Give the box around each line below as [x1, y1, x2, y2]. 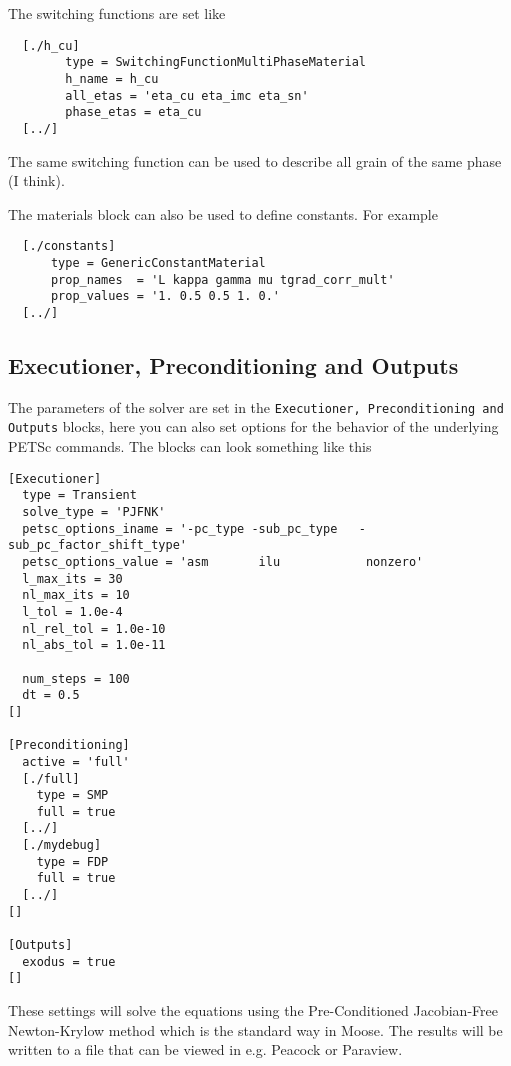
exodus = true [22, 954, 116, 969]
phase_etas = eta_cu [65, 105, 202, 120]
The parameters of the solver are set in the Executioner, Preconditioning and [8, 396, 504, 417]
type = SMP [36, 788, 109, 803]
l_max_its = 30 [22, 571, 123, 586]
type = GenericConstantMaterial [50, 255, 266, 270]
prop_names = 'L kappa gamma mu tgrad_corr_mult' [50, 272, 395, 287]
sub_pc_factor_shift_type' [8, 538, 187, 553]
